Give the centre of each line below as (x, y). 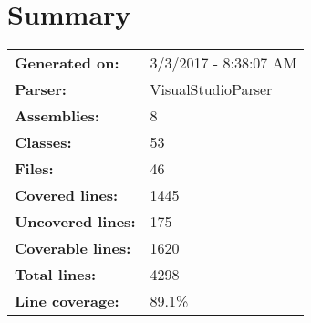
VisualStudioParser (211, 89)
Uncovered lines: (75, 222)
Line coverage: (67, 301)
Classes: (43, 142)
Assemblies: (57, 116)
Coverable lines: (73, 248)
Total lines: (56, 275)
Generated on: (67, 63)
